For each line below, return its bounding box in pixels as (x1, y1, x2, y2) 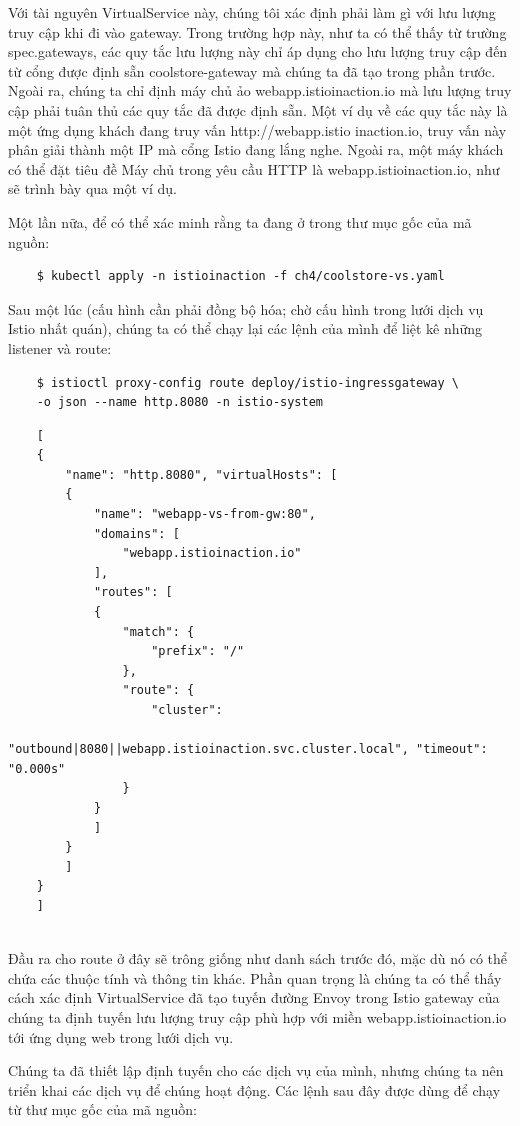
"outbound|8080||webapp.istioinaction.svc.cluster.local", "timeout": (8, 742, 488, 757)
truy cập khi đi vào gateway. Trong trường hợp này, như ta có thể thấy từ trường (8, 21, 507, 42)
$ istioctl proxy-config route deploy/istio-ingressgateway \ (36, 375, 460, 390)
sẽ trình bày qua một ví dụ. (8, 178, 177, 199)
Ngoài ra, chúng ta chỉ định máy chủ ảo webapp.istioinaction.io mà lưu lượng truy (8, 80, 512, 101)
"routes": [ (93, 585, 173, 600)
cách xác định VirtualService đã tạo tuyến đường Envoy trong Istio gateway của (8, 987, 500, 1008)
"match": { (122, 624, 195, 639)
